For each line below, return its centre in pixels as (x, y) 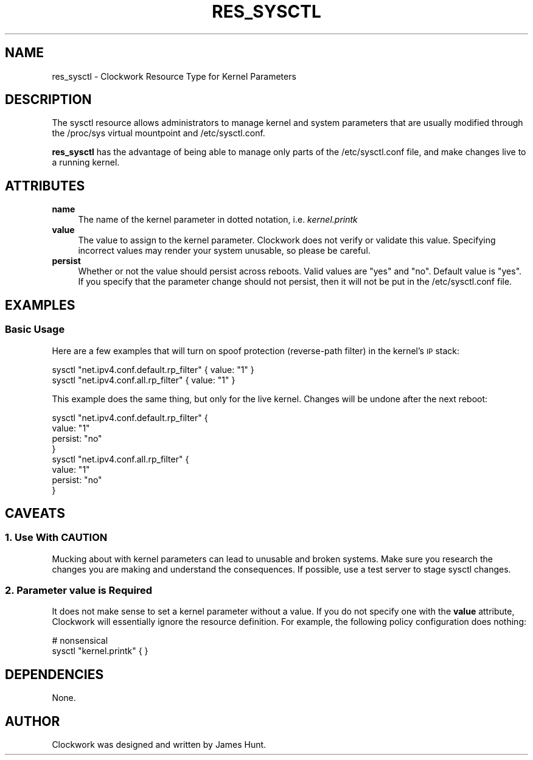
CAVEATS (35, 513)
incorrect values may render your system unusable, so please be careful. (224, 251)
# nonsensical (80, 641)
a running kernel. (86, 162)
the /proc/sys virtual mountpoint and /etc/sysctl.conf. (159, 133)
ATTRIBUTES (45, 186)
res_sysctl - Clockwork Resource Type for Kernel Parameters (174, 76)
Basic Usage (35, 329)
